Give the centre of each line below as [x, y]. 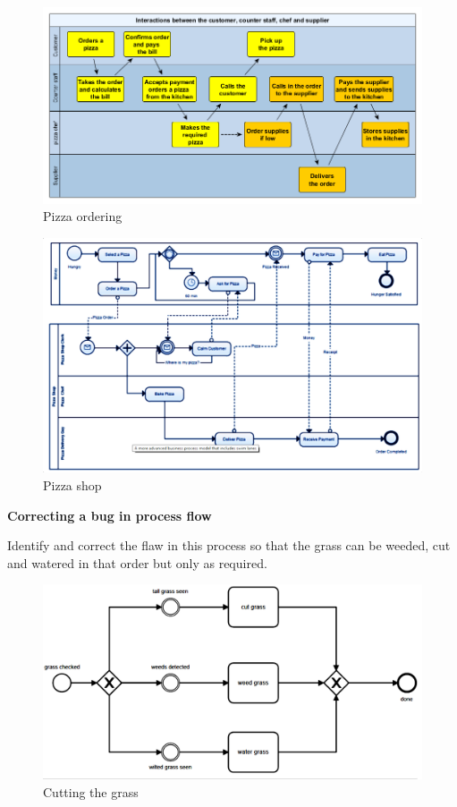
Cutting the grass [91, 791]
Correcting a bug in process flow [110, 515]
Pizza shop [72, 485]
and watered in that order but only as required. [137, 562]
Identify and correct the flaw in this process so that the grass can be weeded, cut [229, 545]
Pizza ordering [83, 216]
